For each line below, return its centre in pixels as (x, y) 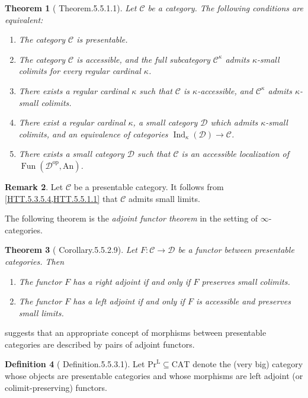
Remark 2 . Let (34, 186)
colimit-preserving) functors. (56, 387)
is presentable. (102, 39)
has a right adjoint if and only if (132, 281)
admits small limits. (164, 198)
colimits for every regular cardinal (80, 71)
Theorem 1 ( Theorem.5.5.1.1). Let (71, 8)
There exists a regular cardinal (74, 90)
